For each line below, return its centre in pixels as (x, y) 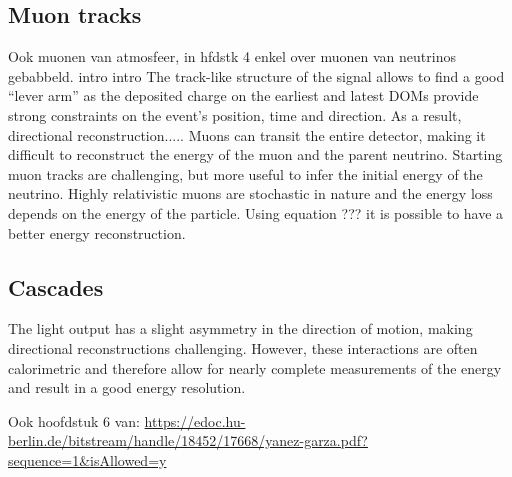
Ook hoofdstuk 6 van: (74, 420)
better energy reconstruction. (97, 232)
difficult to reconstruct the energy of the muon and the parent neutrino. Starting (255, 154)
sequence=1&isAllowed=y (87, 459)
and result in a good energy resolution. (127, 387)
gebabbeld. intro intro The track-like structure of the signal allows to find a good (256, 75)
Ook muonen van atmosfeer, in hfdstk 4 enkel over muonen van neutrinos (232, 56)
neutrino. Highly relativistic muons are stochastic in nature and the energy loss (250, 193)
